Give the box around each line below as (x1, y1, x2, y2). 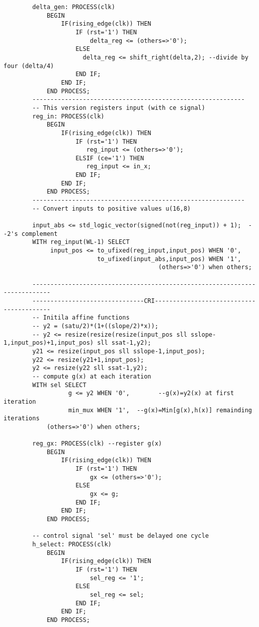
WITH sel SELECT (32, 381, 87, 389)
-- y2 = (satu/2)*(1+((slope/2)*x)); (32, 322, 158, 330)
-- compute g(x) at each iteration (32, 372, 151, 380)
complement (21, 230, 58, 237)
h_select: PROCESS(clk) (32, 541, 112, 548)
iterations (4, 415, 40, 422)
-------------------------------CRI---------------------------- (32, 297, 256, 304)
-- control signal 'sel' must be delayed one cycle (32, 532, 209, 540)
